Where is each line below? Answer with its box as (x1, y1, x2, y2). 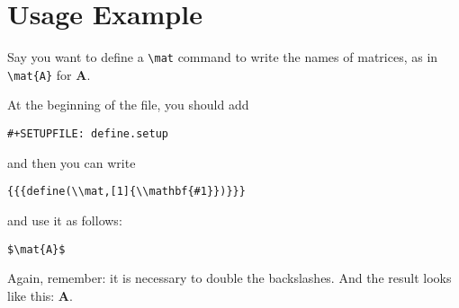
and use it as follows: (7, 210, 122, 229)
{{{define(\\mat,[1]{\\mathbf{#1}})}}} (7, 185, 246, 198)
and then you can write (7, 153, 136, 172)
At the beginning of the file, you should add (7, 95, 249, 114)
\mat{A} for (7, 65, 72, 84)
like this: (7, 286, 55, 304)
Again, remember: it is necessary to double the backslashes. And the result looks (7, 268, 452, 287)
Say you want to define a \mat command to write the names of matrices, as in (7, 48, 438, 66)
